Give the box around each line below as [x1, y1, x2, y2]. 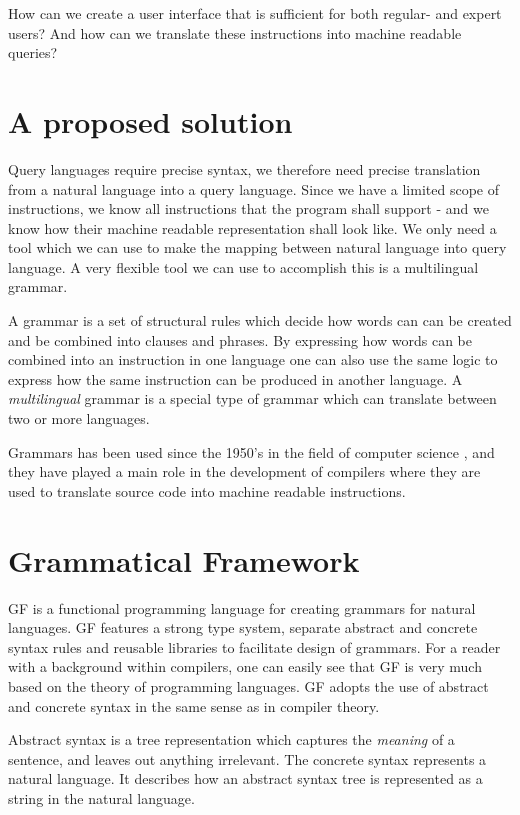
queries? [8, 42, 58, 63]
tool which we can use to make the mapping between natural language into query [8, 237, 507, 258]
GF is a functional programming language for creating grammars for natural [8, 597, 476, 618]
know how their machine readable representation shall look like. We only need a [8, 217, 497, 238]
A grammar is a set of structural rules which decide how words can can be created [8, 310, 512, 331]
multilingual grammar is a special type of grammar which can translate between [8, 388, 497, 409]
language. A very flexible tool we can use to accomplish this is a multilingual [8, 256, 479, 277]
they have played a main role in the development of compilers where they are [8, 461, 481, 482]
